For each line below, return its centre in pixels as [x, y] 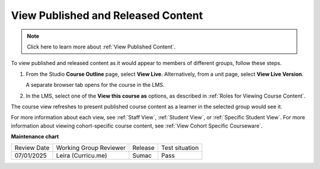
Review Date [32, 148]
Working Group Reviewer [91, 148]
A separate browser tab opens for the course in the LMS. [95, 85]
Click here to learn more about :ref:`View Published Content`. [101, 47]
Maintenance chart [35, 136]
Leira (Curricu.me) [81, 155]
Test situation [180, 148]
